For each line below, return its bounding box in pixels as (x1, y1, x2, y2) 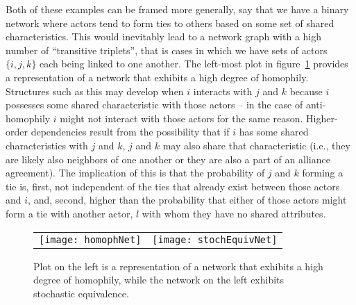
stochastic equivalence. (33, 286, 129, 300)
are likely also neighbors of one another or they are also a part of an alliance (6, 151, 330, 166)
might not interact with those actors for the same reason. (60, 110, 303, 125)
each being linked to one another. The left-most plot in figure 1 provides (40, 56, 348, 71)
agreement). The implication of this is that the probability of (6, 165, 265, 180)
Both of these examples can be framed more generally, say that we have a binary (6, 2, 349, 16)
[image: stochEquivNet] (152, 233, 278, 245)
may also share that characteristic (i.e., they (162, 138, 350, 152)
